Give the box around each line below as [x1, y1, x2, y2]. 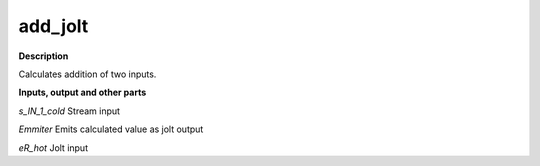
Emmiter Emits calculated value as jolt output [18, 123, 204, 135]
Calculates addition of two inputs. [18, 68, 157, 80]
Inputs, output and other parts [18, 86, 147, 99]
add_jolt [18, 15, 89, 37]
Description [18, 50, 69, 62]
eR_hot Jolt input [18, 141, 89, 154]
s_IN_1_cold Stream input [18, 105, 120, 117]
